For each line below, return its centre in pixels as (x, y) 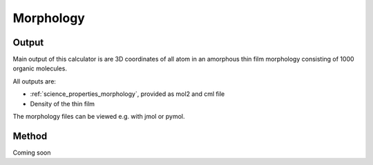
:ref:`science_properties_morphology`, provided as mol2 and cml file (127, 94)
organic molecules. (40, 68)
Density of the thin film (63, 104)
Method (30, 136)
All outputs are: (35, 81)
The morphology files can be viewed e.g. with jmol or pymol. (99, 117)
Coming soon (32, 153)
